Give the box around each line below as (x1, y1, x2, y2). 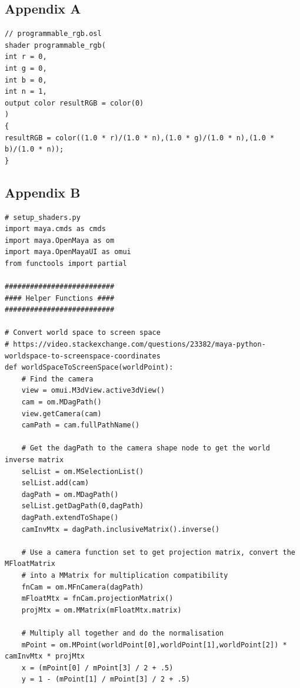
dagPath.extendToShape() (21, 513, 119, 522)
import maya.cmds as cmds (5, 225, 106, 233)
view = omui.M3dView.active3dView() (21, 386, 165, 395)
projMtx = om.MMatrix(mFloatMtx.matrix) (21, 605, 182, 614)
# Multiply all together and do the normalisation (21, 628, 224, 637)
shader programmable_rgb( (5, 41, 106, 50)
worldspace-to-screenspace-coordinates (5, 351, 161, 360)
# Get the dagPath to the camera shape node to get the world (21, 444, 271, 453)
